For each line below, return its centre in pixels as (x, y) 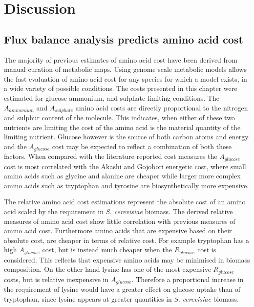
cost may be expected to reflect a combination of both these (142, 146)
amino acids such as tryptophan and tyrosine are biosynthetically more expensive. (127, 185)
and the (15, 146)
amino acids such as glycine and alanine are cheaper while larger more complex (122, 176)
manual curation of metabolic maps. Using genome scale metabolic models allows (125, 69)
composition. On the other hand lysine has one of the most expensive (107, 269)
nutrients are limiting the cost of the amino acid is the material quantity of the (122, 127)
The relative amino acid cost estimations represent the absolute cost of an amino (125, 202)
